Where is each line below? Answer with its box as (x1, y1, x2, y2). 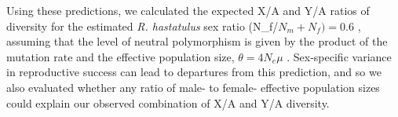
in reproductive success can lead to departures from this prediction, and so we (6, 64, 382, 80)
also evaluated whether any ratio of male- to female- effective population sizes (6, 79, 380, 95)
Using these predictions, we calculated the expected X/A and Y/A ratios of (6, 2, 370, 18)
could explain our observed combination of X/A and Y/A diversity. (6, 94, 330, 111)
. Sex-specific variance (287, 48, 392, 64)
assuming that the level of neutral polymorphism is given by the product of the (6, 33, 388, 49)
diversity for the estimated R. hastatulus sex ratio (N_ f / (6, 17, 279, 34)
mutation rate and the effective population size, (6, 48, 235, 64)
